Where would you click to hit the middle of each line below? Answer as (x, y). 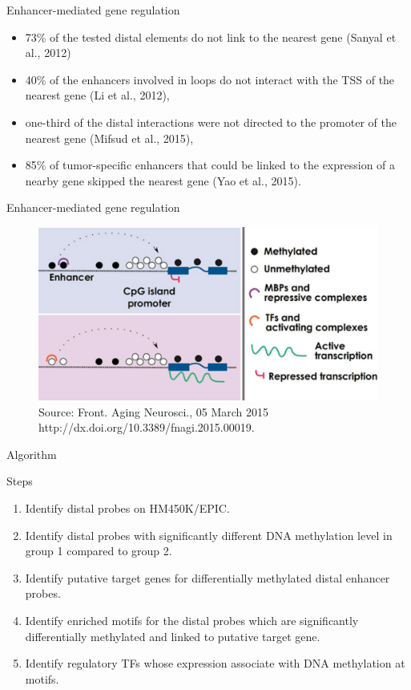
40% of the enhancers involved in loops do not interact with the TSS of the (210, 79)
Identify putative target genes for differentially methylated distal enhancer (208, 577)
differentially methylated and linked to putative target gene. (173, 636)
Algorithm (32, 454)
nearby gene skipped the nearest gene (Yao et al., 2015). (163, 180)
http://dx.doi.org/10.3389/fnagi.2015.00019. (147, 427)
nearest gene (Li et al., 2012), (97, 95)
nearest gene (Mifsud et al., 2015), (109, 138)
